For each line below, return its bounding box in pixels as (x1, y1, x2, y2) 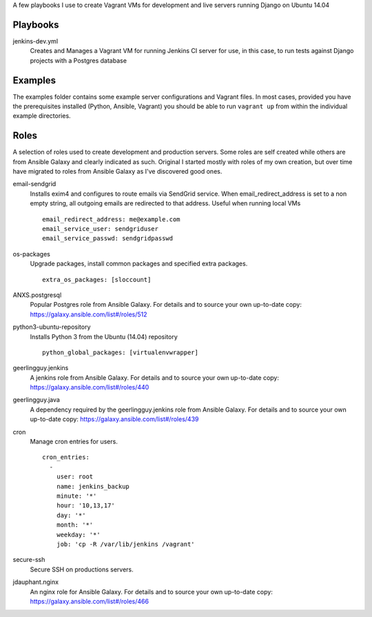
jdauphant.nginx (12, 578, 59, 586)
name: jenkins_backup (56, 483, 130, 490)
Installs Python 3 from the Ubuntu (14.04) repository (30, 332, 178, 341)
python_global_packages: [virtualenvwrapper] (42, 348, 199, 356)
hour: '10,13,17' (56, 502, 115, 509)
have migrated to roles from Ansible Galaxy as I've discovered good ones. (12, 168, 223, 176)
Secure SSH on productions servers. (30, 565, 134, 574)
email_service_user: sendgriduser (42, 225, 158, 233)
